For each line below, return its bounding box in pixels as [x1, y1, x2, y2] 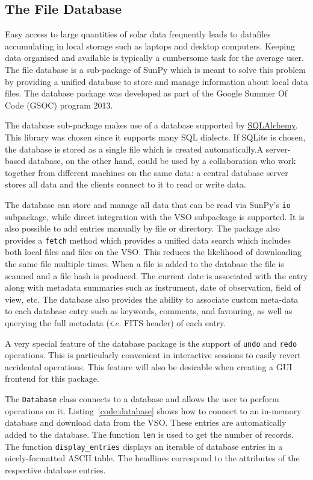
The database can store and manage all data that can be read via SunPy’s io [5, 198, 291, 210]
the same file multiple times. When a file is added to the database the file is [5, 257, 284, 270]
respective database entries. [5, 463, 106, 476]
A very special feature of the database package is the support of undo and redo [5, 336, 297, 349]
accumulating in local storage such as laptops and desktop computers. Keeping [5, 39, 295, 52]
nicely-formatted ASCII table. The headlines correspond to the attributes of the [5, 452, 300, 464]
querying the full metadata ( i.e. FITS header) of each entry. [5, 316, 226, 329]
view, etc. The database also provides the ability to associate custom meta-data [5, 292, 299, 305]
